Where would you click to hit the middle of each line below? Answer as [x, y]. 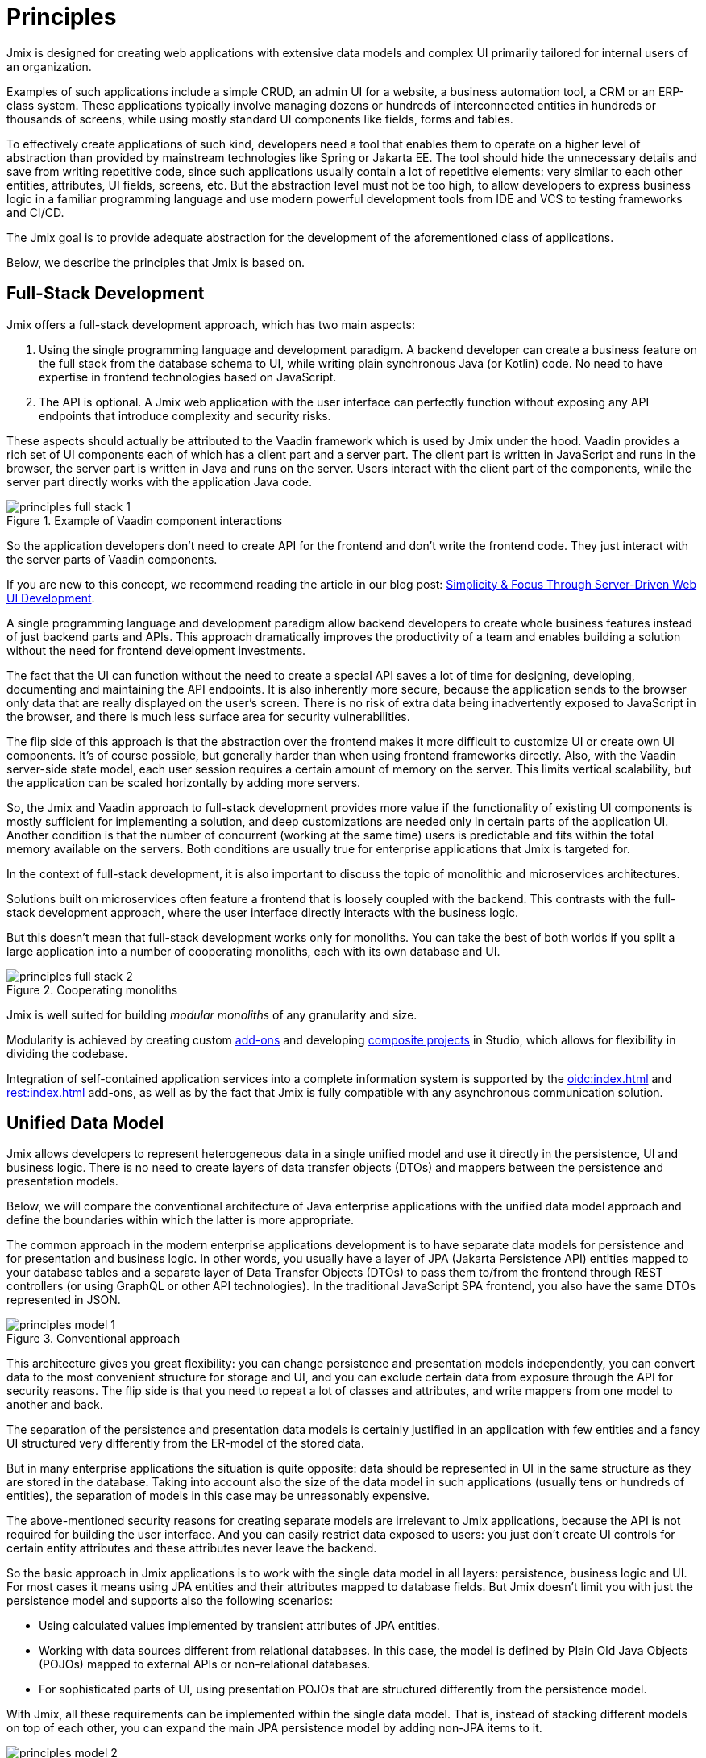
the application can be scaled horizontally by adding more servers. [184, 782]
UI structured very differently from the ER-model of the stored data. [185, 1443]
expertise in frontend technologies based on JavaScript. [188, 377]
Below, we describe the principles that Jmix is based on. [156, 262]
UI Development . [51, 598]
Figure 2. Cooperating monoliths [92, 989]
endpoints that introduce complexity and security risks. [185, 415]
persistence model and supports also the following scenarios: [170, 1601]
